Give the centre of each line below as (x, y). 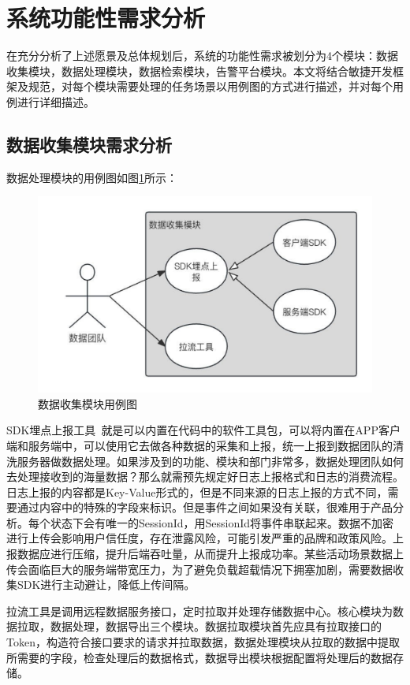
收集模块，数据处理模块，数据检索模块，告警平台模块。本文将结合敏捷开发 (199, 71)
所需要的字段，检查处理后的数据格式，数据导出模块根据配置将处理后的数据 (199, 657)
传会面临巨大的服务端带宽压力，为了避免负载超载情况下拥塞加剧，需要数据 (199, 569)
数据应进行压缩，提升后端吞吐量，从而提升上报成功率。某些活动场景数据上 (210, 554)
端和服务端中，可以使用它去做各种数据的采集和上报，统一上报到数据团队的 (199, 445)
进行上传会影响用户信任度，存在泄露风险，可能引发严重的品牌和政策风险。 (199, 538)
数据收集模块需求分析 (89, 144)
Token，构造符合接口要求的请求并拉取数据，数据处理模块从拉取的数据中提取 (203, 642)
